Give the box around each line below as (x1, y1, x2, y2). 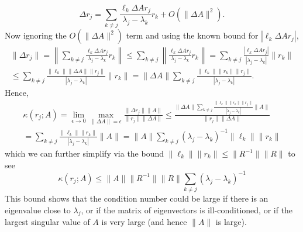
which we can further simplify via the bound (5, 147, 164, 160)
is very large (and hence (101, 216, 187, 228)
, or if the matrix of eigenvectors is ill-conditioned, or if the (81, 203, 293, 216)
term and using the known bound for (126, 29, 259, 41)
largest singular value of (5, 216, 90, 228)
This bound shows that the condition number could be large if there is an (5, 192, 268, 205)
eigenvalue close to (5, 203, 71, 216)
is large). (215, 216, 247, 228)
